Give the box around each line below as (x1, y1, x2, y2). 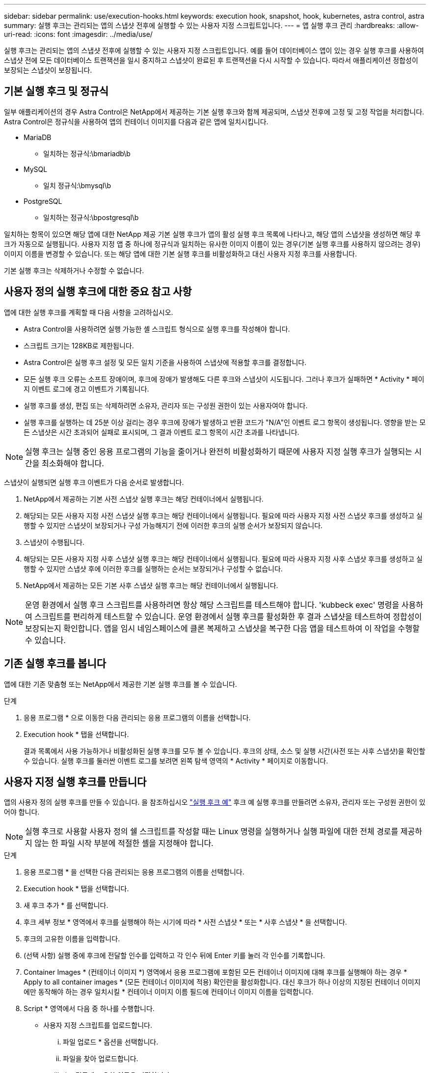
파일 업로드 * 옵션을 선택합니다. (63, 1038, 159, 1046)
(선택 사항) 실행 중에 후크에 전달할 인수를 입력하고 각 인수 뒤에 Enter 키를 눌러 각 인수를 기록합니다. (24, 951, 325, 960)
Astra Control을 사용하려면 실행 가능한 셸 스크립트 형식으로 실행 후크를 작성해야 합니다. (24, 324, 290, 333)
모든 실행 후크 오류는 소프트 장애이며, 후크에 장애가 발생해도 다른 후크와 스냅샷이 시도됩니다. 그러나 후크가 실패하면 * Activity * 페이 (24, 374, 425, 383)
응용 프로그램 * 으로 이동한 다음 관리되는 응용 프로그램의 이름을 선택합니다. (24, 713, 251, 722)
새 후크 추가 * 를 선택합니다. (24, 901, 108, 910)
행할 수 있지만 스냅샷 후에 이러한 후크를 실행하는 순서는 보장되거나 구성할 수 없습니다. (24, 564, 283, 573)
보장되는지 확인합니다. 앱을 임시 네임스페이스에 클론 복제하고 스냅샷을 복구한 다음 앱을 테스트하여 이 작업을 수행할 (25, 623, 420, 633)
